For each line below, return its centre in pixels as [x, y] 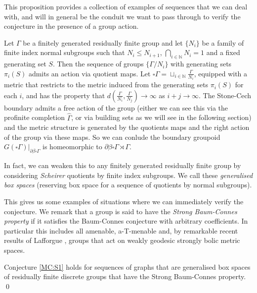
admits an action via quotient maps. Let [89, 73]
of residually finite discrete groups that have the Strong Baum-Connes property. [125, 276]
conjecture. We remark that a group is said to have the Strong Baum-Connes [121, 211]
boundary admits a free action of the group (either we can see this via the [116, 107]
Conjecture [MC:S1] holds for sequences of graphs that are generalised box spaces [127, 266]
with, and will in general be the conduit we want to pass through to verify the [122, 16]
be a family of [223, 42]
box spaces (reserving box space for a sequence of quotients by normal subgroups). [128, 185]
